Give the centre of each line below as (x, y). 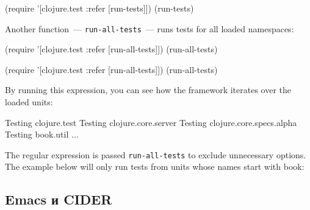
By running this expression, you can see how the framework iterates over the (148, 90)
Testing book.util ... (42, 134)
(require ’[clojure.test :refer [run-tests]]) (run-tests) (99, 8)
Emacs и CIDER (59, 199)
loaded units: (29, 102)
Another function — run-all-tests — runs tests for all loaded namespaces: (150, 28)
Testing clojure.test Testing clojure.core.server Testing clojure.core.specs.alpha (151, 122)
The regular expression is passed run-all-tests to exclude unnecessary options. (156, 154)
